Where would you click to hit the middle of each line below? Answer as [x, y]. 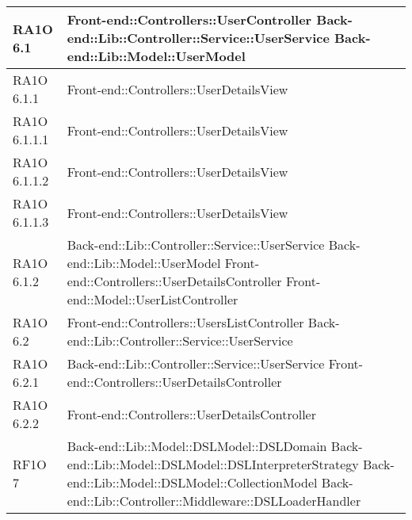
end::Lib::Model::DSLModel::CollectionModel [192, 482]
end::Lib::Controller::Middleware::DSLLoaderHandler [214, 501]
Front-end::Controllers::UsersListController [185, 322]
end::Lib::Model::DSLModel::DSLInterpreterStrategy [213, 464]
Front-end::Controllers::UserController [189, 19]
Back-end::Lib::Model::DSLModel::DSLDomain [197, 446]
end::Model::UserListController [153, 299]
